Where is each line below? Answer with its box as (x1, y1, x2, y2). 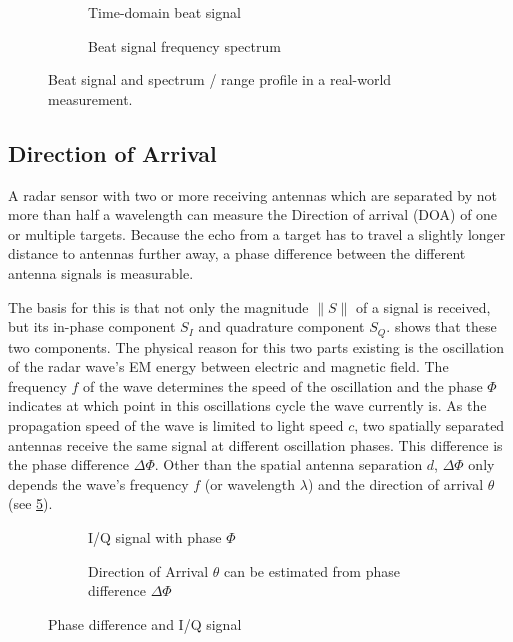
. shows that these (386, 316, 497, 337)
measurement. (48, 88, 133, 109)
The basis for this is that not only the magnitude (8, 296, 309, 317)
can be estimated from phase (224, 560, 400, 581)
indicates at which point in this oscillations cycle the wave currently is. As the (8, 395, 487, 416)
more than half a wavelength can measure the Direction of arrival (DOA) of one (8, 204, 498, 225)
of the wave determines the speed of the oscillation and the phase (82, 375, 483, 396)
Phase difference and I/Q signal (48, 613, 242, 634)
